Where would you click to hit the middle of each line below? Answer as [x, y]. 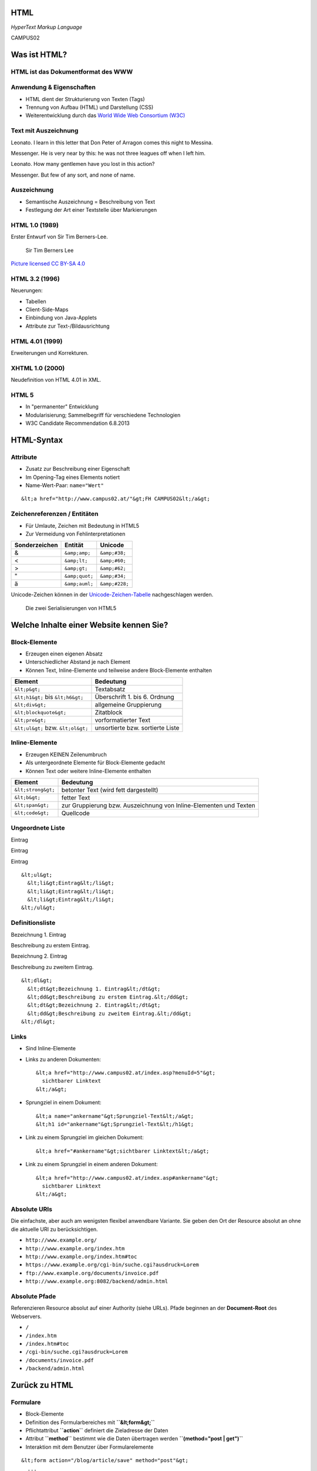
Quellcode [76, 813]
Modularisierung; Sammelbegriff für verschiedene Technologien [103, 415]
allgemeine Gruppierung [128, 705]
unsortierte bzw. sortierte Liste [137, 728]
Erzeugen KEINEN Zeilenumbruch [66, 754]
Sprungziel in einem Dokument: [64, 1103]
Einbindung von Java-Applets [61, 318]
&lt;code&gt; [32, 813]
